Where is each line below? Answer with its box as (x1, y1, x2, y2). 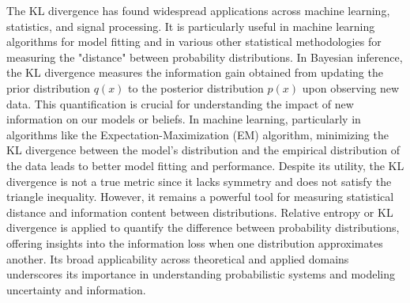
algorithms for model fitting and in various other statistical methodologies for (6, 33, 382, 50)
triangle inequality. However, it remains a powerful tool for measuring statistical (6, 188, 394, 205)
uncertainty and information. (6, 281, 146, 297)
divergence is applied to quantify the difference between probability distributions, (6, 219, 400, 236)
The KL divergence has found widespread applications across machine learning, (6, 2, 390, 18)
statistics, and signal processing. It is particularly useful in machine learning (6, 17, 375, 34)
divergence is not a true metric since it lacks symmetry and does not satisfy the (6, 172, 392, 189)
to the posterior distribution (128, 79, 264, 96)
